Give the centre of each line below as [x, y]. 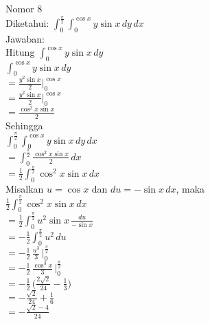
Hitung [20, 52]
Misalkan [25, 188]
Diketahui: [27, 22]
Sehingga [24, 125]
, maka [190, 188]
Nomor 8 [24, 8]
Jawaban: [25, 38]
